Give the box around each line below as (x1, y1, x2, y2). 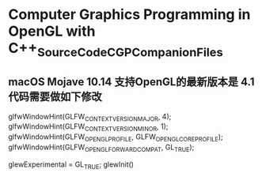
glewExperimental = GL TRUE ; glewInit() (8, 160, 135, 171)
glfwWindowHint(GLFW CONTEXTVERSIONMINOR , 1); (8, 122, 169, 134)
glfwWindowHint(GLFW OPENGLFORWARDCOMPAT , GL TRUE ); (8, 142, 195, 153)
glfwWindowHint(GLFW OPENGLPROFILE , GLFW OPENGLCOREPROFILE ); (8, 132, 223, 143)
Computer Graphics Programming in (8, 6, 251, 24)
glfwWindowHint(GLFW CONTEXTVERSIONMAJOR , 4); (8, 111, 172, 123)
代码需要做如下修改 (8, 90, 102, 104)
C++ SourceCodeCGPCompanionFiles (8, 40, 223, 60)
